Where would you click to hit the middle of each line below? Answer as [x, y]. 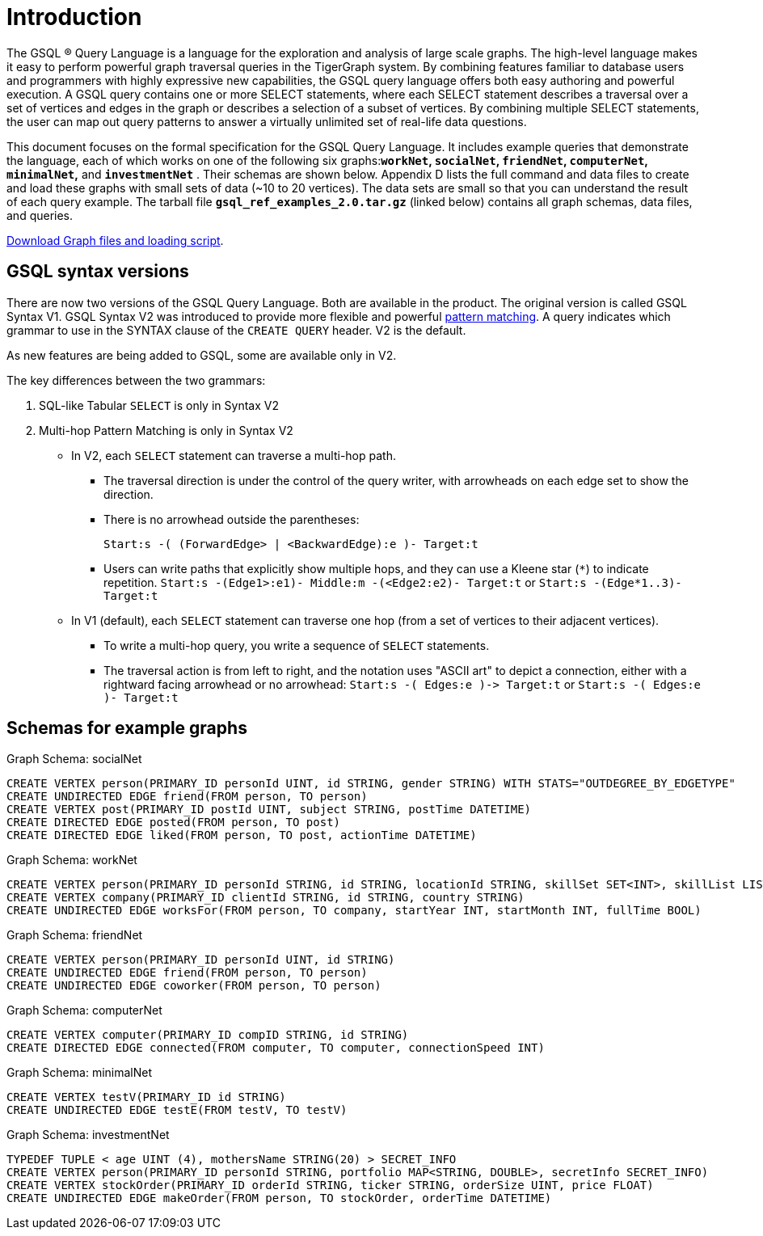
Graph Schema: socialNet [74, 759]
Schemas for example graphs [127, 728]
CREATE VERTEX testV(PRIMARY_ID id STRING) [146, 1097]
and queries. [40, 215]
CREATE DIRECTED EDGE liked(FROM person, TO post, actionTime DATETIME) [242, 835]
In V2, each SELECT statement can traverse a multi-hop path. [234, 455]
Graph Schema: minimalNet [80, 1073]
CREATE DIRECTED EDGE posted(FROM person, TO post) [174, 823]
